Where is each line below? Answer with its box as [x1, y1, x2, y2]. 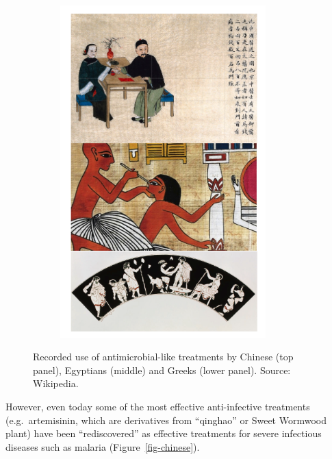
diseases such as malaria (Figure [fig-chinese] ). [5, 439, 200, 454]
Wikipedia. [33, 376, 79, 390]
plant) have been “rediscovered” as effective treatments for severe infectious [5, 426, 322, 441]
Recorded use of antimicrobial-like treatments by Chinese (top [33, 349, 294, 364]
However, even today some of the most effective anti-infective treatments [5, 399, 310, 414]
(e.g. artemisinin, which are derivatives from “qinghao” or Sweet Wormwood [5, 412, 327, 427]
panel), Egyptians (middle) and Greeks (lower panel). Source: [33, 362, 291, 377]
